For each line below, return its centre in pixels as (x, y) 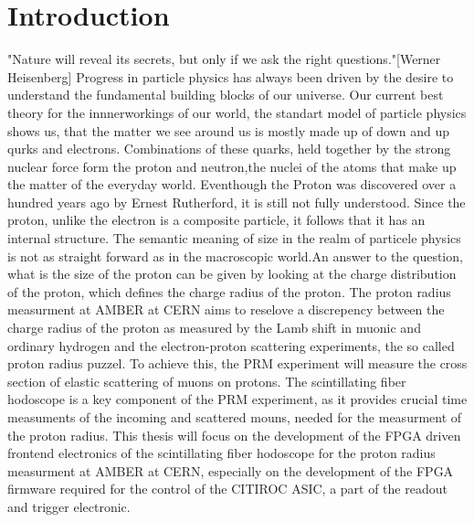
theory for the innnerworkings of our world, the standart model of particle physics (237, 112)
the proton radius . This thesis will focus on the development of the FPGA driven (234, 435)
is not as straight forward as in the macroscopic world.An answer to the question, (235, 256)
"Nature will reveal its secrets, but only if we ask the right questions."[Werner (224, 59)
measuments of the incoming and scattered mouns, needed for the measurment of (235, 417)
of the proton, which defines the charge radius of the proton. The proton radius (229, 291)
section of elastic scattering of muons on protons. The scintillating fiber (207, 381)
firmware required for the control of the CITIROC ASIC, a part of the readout (227, 489)
